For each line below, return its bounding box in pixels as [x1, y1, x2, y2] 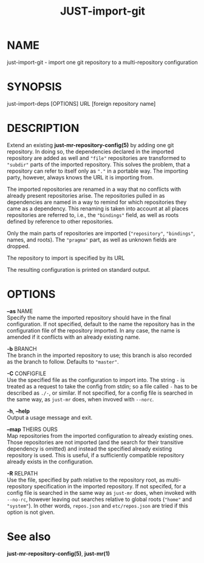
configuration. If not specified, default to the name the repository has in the [7, 320, 195, 328]
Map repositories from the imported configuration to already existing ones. [7, 432, 194, 439]
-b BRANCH [7, 345, 37, 352]
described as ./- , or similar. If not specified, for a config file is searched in [7, 389, 193, 396]
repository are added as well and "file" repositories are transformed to [7, 154, 186, 162]
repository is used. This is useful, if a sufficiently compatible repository [7, 451, 185, 458]
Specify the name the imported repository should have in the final [7, 314, 171, 321]
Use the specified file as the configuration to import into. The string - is [7, 376, 185, 384]
